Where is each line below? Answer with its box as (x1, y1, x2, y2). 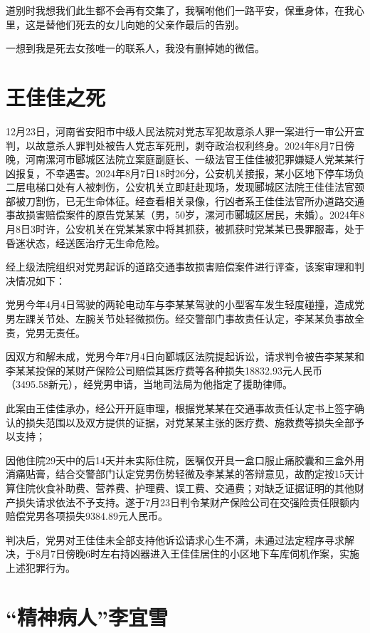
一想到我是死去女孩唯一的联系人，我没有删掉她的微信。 (6, 41, 265, 56)
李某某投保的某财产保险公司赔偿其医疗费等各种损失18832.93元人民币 (6, 362, 322, 377)
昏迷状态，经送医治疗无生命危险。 (6, 235, 165, 250)
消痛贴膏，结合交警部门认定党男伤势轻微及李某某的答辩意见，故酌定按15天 (6, 466, 354, 481)
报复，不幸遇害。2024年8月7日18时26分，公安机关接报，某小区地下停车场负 (15, 165, 364, 180)
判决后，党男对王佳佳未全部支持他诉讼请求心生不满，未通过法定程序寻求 (6, 532, 344, 547)
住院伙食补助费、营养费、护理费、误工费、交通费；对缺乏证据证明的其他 (15, 480, 354, 495)
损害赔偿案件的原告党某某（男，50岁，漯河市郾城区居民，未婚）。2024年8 (25, 207, 364, 222)
